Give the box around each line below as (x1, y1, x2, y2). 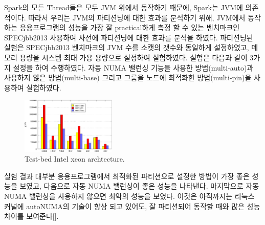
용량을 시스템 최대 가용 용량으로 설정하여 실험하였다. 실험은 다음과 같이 (19, 52, 248, 62)
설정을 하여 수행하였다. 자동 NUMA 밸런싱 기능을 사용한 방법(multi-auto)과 (13, 62, 254, 73)
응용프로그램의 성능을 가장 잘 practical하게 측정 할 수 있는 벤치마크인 (19, 22, 240, 33)
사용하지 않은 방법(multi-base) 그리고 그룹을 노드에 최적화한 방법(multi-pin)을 (4, 72, 252, 83)
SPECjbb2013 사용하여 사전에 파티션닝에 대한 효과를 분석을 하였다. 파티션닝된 (4, 32, 253, 42)
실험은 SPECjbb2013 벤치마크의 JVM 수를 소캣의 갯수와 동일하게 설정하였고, (4, 42, 249, 53)
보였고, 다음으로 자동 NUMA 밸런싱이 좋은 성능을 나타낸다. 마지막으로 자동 (19, 181, 259, 191)
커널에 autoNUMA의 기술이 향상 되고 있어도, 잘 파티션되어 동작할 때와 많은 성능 (4, 200, 260, 211)
